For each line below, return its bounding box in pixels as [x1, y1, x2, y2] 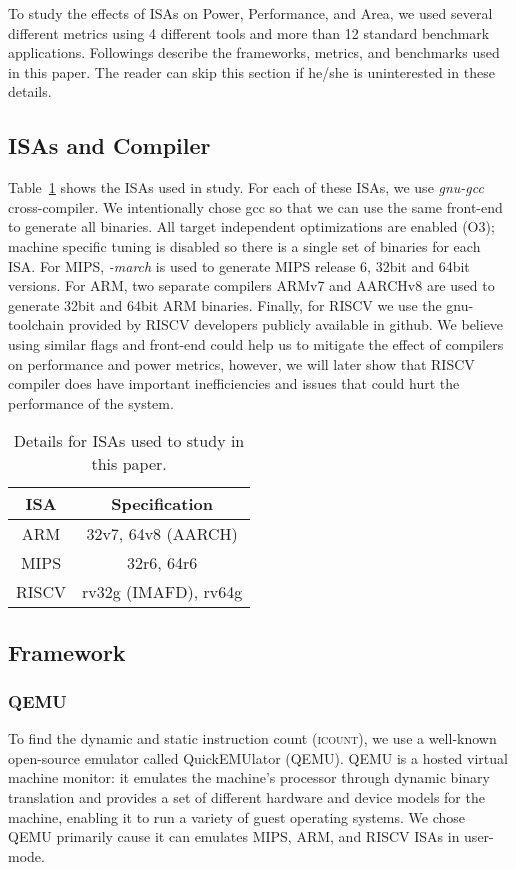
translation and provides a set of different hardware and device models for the [8, 787, 485, 808]
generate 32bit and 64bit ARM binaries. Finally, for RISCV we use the [8, 294, 442, 315]
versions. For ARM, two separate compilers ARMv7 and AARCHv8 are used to [8, 275, 495, 296]
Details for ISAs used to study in [13, 429, 245, 453]
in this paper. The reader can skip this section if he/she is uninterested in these [8, 61, 495, 82]
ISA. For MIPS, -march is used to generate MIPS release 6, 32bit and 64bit [8, 255, 470, 276]
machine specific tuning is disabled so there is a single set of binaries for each [8, 235, 481, 256]
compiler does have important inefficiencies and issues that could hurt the [8, 373, 460, 394]
